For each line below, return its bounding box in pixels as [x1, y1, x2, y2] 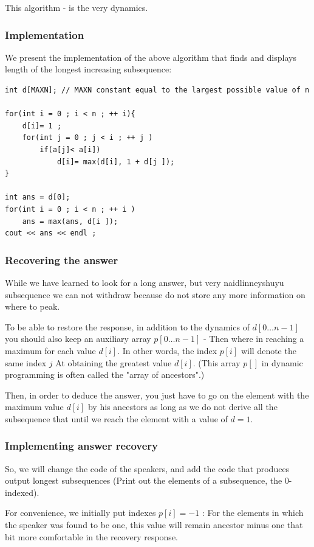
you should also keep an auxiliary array [5, 332, 151, 345]
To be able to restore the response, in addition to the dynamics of [5, 320, 250, 333]
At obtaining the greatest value [55, 356, 172, 369]
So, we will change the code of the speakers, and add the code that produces [5, 462, 290, 475]
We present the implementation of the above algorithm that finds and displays [5, 51, 296, 63]
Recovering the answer [5, 252, 118, 267]
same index [5, 356, 47, 369]
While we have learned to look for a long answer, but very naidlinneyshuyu [5, 276, 284, 288]
